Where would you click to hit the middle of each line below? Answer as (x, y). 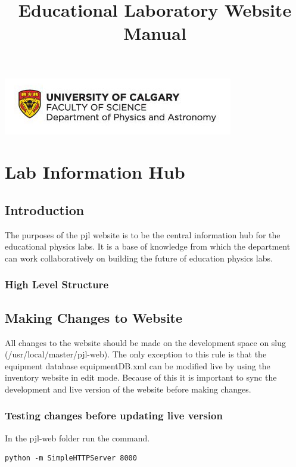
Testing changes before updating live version (114, 415)
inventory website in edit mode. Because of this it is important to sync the (141, 377)
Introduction (45, 209)
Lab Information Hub (95, 172)
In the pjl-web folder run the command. (77, 438)
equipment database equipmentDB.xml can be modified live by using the (138, 365)
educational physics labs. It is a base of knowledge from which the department (148, 246)
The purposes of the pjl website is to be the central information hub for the (143, 234)
